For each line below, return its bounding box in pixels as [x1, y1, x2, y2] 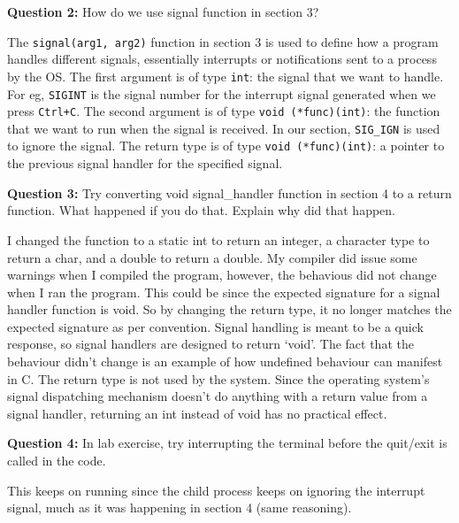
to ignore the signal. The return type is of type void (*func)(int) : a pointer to [7, 136, 445, 155]
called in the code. [7, 451, 106, 470]
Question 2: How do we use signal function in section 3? [7, 3, 319, 20]
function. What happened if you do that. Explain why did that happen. [7, 201, 395, 219]
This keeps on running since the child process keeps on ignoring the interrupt [7, 481, 425, 499]
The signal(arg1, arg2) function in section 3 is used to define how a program [7, 32, 439, 50]
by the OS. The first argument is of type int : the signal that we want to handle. [7, 66, 444, 85]
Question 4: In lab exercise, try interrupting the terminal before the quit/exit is [7, 434, 448, 452]
